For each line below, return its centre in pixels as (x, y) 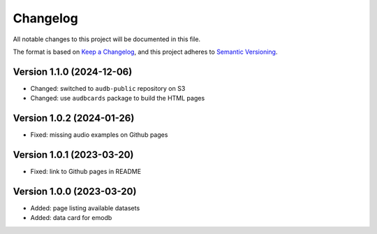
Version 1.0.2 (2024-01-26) (74, 118)
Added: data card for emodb (71, 218)
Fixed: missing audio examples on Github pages (99, 135)
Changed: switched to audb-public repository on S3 (108, 88)
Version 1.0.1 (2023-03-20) (73, 155)
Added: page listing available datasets (85, 208)
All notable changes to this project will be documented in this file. (107, 39)
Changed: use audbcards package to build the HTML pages (118, 98)
